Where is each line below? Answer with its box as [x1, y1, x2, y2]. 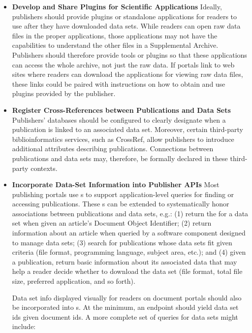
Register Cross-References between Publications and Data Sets [12, 104, 231, 115]
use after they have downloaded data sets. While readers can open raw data [12, 21, 241, 31]
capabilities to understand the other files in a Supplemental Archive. [12, 40, 219, 50]
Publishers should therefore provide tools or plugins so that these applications [12, 49, 247, 60]
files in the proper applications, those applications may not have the [12, 30, 218, 40]
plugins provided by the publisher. [12, 88, 116, 99]
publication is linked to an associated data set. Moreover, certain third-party [12, 124, 243, 134]
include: [12, 321, 36, 332]
